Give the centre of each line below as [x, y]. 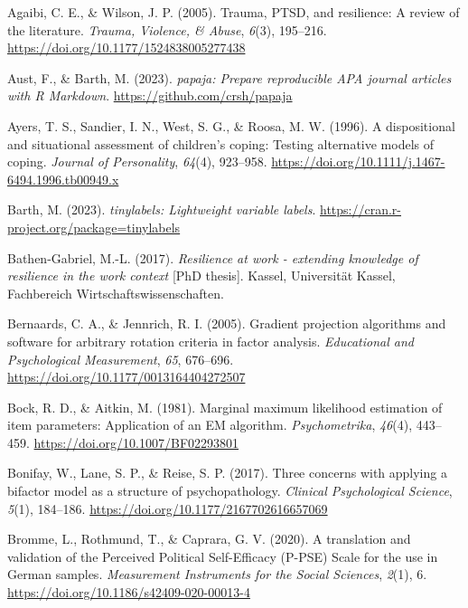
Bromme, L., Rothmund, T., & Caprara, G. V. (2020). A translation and [209, 539]
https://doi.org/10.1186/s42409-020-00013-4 [129, 592]
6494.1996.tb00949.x [63, 179]
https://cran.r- [361, 209]
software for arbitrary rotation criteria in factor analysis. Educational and [211, 341]
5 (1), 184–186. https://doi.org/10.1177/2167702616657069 [168, 508]
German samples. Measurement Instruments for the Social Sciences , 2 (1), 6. [217, 574]
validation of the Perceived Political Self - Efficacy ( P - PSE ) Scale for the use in [223, 556]
